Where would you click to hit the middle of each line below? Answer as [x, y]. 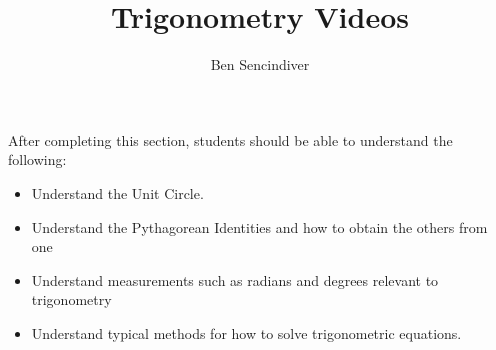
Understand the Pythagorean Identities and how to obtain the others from [259, 226]
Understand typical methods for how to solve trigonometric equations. [246, 332]
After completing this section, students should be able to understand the [230, 139]
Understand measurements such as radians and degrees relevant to [235, 279]
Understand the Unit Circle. [117, 192]
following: [37, 159]
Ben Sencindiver [260, 64]
